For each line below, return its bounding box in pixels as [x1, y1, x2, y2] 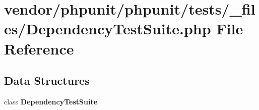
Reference [4, 38, 74, 59]
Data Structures [4, 73, 90, 88]
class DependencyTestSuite [4, 96, 98, 106]
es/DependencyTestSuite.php [4, 18, 211, 39]
